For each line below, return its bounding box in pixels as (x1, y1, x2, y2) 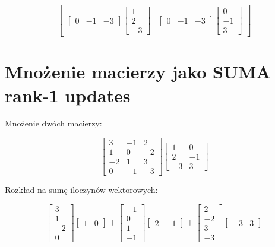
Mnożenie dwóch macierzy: (5, 117, 102, 129)
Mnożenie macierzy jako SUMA (5, 59, 271, 84)
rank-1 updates (5, 83, 131, 107)
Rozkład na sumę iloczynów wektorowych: (5, 183, 158, 196)
